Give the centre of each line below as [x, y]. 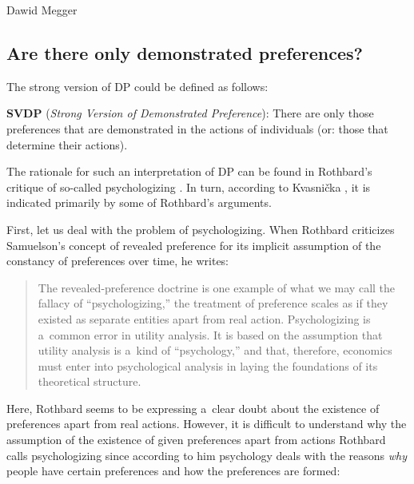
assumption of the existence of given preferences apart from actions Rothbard [196, 440]
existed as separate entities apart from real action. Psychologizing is [204, 318]
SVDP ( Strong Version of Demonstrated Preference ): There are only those [190, 113]
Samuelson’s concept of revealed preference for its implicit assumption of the [194, 245]
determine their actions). [67, 144]
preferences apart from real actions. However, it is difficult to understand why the [207, 424]
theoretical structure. [90, 381]
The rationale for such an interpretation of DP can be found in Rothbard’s [189, 171]
